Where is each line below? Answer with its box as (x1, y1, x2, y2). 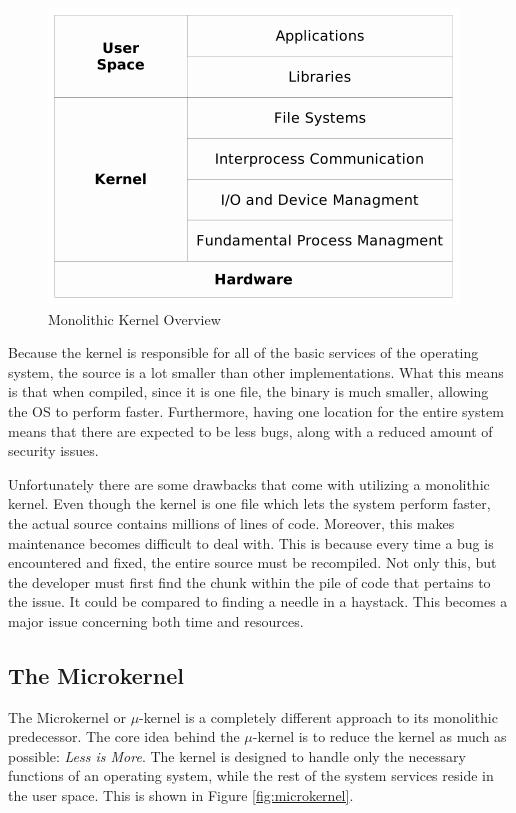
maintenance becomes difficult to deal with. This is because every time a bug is (8, 532, 494, 553)
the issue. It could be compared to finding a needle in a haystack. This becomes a (8, 591, 508, 612)
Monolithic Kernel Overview (48, 308, 221, 329)
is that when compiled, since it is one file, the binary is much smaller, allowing (8, 381, 489, 402)
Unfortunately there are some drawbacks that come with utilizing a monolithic (8, 473, 490, 494)
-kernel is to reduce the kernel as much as (252, 726, 507, 747)
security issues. (8, 440, 99, 461)
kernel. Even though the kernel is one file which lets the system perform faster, (8, 493, 491, 514)
